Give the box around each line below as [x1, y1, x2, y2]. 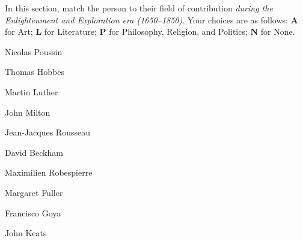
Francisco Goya [5, 206, 61, 219]
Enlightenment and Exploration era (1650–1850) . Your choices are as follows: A [5, 13, 298, 26]
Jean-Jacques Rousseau [5, 126, 90, 138]
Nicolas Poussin [5, 45, 63, 58]
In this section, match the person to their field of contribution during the [5, 2, 273, 14]
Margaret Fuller [5, 186, 63, 198]
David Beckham [5, 146, 63, 158]
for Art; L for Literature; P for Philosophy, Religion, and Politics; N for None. [5, 25, 295, 38]
